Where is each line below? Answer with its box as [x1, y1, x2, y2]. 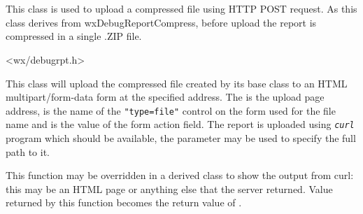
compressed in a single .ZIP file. [6, 29, 142, 43]
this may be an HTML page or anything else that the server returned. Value [6, 181, 333, 196]
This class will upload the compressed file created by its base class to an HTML [6, 76, 348, 90]
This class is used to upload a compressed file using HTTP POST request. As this [6, 1, 357, 16]
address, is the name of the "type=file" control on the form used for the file [6, 103, 336, 117]
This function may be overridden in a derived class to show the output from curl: [6, 168, 354, 183]
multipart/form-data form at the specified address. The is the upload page [6, 90, 325, 104]
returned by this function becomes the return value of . [6, 195, 242, 210]
